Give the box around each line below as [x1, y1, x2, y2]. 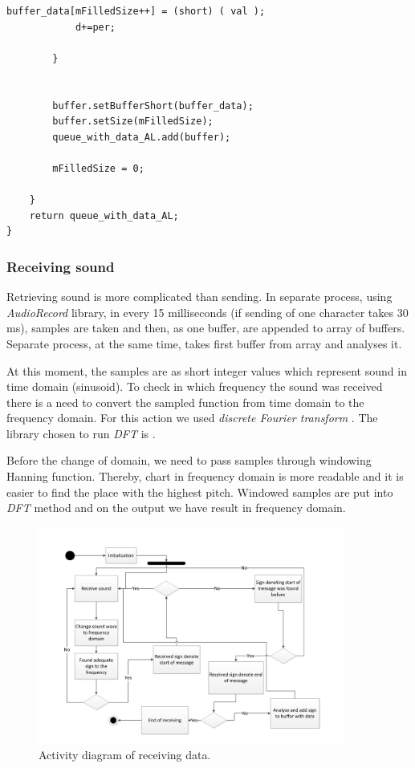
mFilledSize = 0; [52, 162, 144, 174]
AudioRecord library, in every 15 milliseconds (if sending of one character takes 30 [6, 303, 409, 320]
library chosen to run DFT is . [6, 425, 156, 441]
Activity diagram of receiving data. [39, 746, 211, 763]
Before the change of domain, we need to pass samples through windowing [6, 452, 372, 469]
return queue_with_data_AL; [29, 209, 179, 221]
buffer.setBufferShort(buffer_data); [52, 100, 254, 112]
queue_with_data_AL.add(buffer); [52, 131, 231, 143]
